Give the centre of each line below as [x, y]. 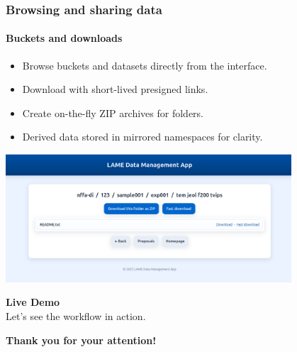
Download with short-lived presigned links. [115, 89]
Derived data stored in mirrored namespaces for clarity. [142, 137]
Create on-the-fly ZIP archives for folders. [113, 112]
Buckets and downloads [64, 38]
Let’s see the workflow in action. [76, 315]
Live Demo [33, 302]
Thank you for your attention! [81, 340]
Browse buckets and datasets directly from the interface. [145, 65]
